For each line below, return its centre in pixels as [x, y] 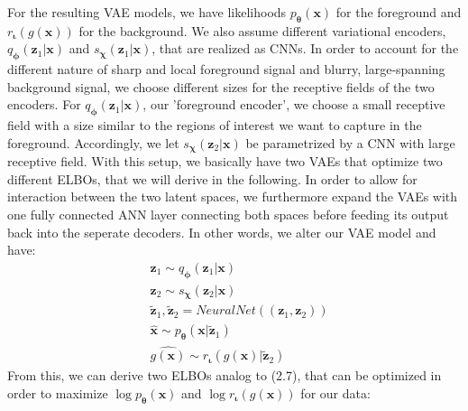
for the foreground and [399, 12]
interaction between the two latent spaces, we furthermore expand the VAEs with [233, 196]
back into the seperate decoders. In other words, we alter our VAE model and [222, 232]
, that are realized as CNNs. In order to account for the [305, 48]
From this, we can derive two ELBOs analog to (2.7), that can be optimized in [225, 375]
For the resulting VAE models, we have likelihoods [147, 12]
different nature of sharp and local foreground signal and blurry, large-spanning [226, 69]
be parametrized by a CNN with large [350, 142]
